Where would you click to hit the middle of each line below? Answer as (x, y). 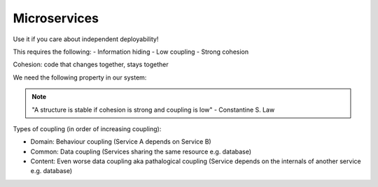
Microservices (56, 18)
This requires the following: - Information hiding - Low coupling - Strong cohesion (131, 52)
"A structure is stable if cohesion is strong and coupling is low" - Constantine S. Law (153, 110)
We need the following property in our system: (80, 77)
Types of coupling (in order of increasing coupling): (87, 128)
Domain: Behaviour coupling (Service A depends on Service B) (121, 142)
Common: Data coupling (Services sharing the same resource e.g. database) (141, 151)
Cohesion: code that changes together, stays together (91, 65)
